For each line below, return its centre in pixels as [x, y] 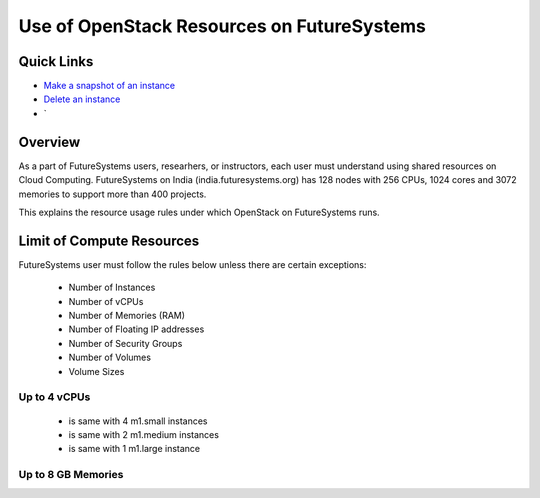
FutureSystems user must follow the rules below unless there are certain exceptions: [192, 264]
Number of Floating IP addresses [136, 329]
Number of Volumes [110, 357]
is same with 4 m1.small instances [138, 421]
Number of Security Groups [125, 343]
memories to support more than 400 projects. [112, 194]
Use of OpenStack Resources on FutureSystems [222, 26]
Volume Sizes [96, 371]
